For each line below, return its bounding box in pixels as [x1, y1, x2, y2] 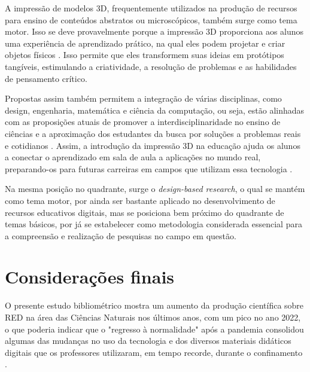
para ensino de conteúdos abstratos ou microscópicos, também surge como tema [5, 13, 297, 26]
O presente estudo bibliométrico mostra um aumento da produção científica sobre [5, 299, 304, 312]
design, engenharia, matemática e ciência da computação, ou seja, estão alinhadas [5, 103, 305, 116]
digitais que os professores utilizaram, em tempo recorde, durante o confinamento [5, 346, 303, 358]
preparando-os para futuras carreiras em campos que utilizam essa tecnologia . [5, 162, 293, 175]
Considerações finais [5, 264, 175, 289]
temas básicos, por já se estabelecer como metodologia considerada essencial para [5, 218, 302, 230]
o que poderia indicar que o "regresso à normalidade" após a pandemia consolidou [5, 322, 304, 335]
